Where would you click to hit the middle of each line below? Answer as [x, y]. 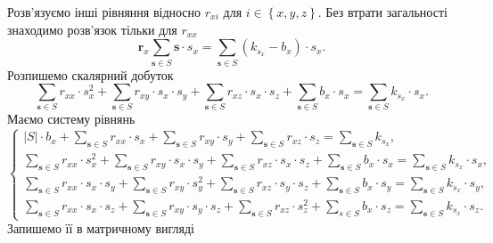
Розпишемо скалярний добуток [90, 74]
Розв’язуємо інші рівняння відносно [104, 12]
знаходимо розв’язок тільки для [92, 29]
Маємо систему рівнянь [71, 119]
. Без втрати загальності [382, 12]
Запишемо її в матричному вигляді [101, 228]
